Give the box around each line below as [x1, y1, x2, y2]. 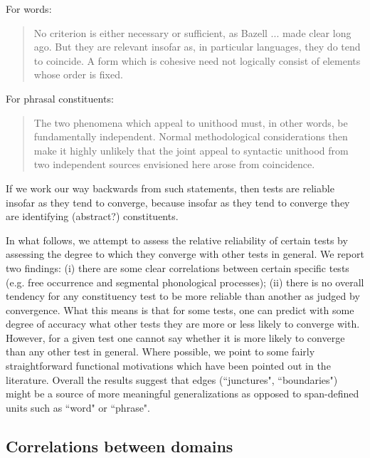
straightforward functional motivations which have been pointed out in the [6, 358, 331, 373]
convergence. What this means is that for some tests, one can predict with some [6, 302, 354, 317]
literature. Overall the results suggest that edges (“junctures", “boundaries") [6, 372, 338, 387]
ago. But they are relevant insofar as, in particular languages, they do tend [33, 39, 361, 54]
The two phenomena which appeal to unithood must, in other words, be [33, 115, 348, 130]
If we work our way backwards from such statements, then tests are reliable [6, 180, 334, 195]
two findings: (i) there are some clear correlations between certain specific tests [6, 260, 349, 275]
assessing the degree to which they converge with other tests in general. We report [6, 246, 364, 261]
